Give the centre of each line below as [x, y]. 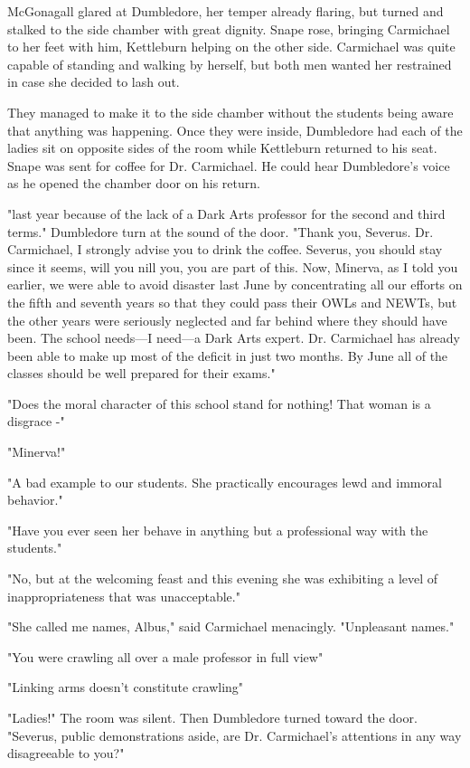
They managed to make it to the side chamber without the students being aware [230, 112]
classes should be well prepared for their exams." [141, 373]
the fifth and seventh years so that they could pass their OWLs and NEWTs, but [232, 302]
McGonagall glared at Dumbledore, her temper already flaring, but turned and [226, 11]
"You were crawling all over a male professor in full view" [165, 656]
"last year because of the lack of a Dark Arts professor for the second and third [226, 213]
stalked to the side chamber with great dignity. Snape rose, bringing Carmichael [229, 28]
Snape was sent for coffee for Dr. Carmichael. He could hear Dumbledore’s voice [229, 165]
